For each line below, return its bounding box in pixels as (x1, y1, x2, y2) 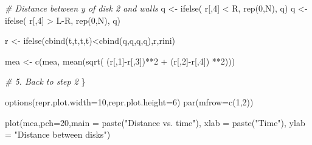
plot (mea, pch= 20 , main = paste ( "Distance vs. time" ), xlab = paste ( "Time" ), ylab (5, 116, 305, 129)
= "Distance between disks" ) (5, 128, 111, 141)
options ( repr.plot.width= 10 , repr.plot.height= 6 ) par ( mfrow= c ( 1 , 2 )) (5, 95, 254, 108)
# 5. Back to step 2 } (5, 75, 86, 88)
